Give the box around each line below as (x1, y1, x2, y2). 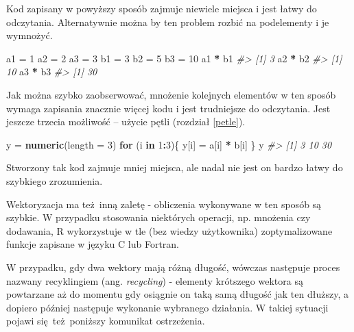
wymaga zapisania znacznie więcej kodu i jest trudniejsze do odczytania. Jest (6, 101, 331, 115)
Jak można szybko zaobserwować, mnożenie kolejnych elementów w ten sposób (6, 87, 336, 101)
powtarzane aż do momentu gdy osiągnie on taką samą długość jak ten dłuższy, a (6, 287, 349, 301)
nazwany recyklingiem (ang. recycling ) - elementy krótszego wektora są (6, 273, 303, 288)
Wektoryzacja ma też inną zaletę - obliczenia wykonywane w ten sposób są (6, 196, 322, 211)
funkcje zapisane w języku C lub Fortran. (6, 237, 179, 251)
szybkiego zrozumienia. (6, 173, 103, 188)
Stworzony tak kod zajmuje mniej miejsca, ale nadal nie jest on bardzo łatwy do (6, 160, 343, 175)
